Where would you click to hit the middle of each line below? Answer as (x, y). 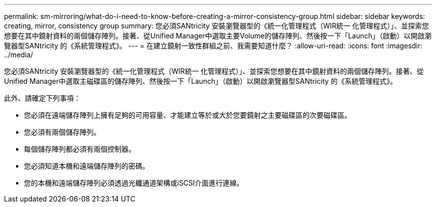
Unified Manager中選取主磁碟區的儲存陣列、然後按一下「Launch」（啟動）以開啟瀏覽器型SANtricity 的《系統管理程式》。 (201, 81)
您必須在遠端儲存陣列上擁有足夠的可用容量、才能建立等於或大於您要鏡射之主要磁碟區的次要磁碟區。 (188, 115)
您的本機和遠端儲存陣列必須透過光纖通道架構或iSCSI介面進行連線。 (134, 183)
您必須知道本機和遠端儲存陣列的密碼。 (87, 166)
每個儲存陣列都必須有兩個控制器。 (80, 149)
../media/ (19, 55)
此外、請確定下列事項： (42, 98)
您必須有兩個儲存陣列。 (62, 132)
